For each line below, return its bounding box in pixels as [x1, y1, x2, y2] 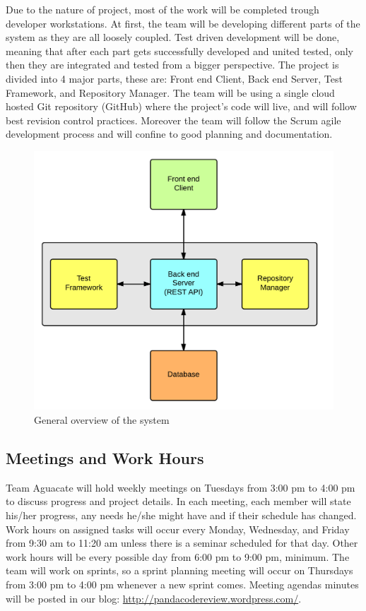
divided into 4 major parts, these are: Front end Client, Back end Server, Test [6, 71, 343, 85]
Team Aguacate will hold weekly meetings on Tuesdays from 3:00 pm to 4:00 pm [6, 480, 355, 494]
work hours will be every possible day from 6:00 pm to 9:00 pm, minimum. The [6, 549, 350, 564]
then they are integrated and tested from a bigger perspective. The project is [6, 57, 339, 72]
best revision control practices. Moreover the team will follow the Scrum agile [6, 112, 341, 127]
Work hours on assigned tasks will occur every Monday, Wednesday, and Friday [6, 521, 350, 536]
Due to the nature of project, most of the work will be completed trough [6, 2, 319, 16]
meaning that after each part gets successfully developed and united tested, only [6, 43, 354, 58]
